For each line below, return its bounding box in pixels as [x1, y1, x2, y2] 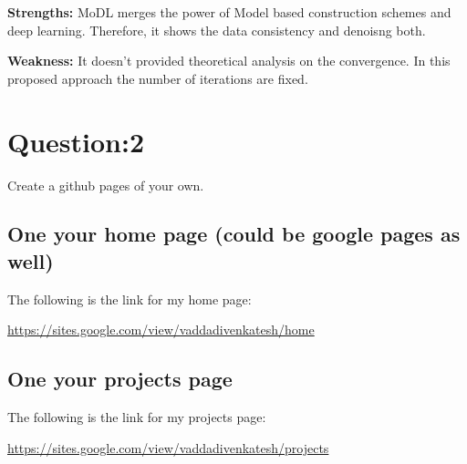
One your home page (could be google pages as [7, 220, 461, 248]
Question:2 [7, 122, 145, 160]
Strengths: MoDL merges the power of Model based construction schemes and [7, 3, 451, 21]
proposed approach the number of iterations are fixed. [7, 68, 308, 88]
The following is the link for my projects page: [7, 407, 266, 427]
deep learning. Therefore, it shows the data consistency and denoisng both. [7, 20, 426, 39]
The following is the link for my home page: [7, 289, 252, 308]
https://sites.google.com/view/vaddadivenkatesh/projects [7, 438, 329, 457]
